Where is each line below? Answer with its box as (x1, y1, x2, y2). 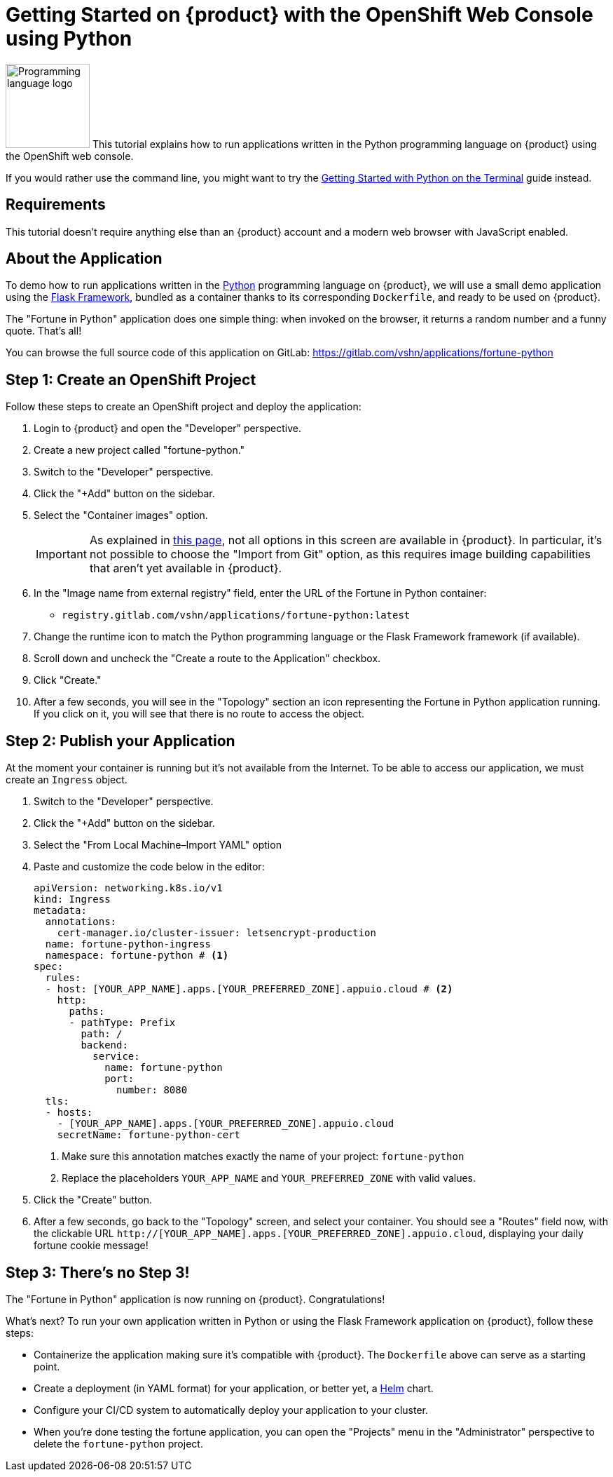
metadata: (34, 905, 87, 917)
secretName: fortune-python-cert (57, 1129, 241, 1141)
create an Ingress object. (6, 774, 128, 786)
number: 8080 (116, 1084, 188, 1096)
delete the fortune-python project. (34, 1437, 203, 1450)
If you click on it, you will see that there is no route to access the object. (34, 708, 365, 720)
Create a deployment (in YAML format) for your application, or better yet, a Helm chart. (34, 1382, 434, 1394)
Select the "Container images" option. (34, 509, 208, 522)
